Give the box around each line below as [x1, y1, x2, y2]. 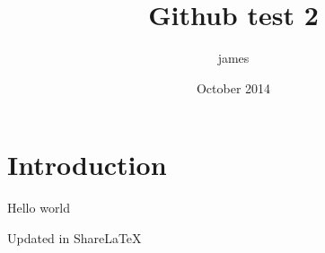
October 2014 [196, 78, 271, 97]
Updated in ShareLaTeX [7, 228, 142, 247]
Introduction [7, 146, 167, 183]
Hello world [7, 198, 71, 217]
